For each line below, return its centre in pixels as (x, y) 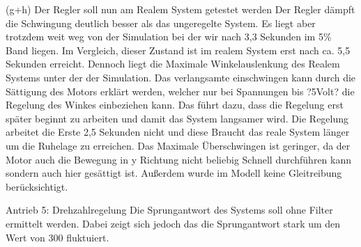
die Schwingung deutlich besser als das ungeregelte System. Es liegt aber (161, 23)
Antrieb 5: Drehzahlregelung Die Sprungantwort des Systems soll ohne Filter (169, 210)
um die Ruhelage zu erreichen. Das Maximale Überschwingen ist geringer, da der (178, 145)
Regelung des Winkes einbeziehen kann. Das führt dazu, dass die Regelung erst (175, 105)
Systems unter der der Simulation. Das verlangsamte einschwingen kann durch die (181, 77)
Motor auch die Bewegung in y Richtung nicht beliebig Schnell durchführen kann (179, 159)
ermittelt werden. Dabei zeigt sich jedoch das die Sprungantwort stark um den (173, 223)
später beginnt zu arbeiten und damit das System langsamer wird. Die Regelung (177, 118)
